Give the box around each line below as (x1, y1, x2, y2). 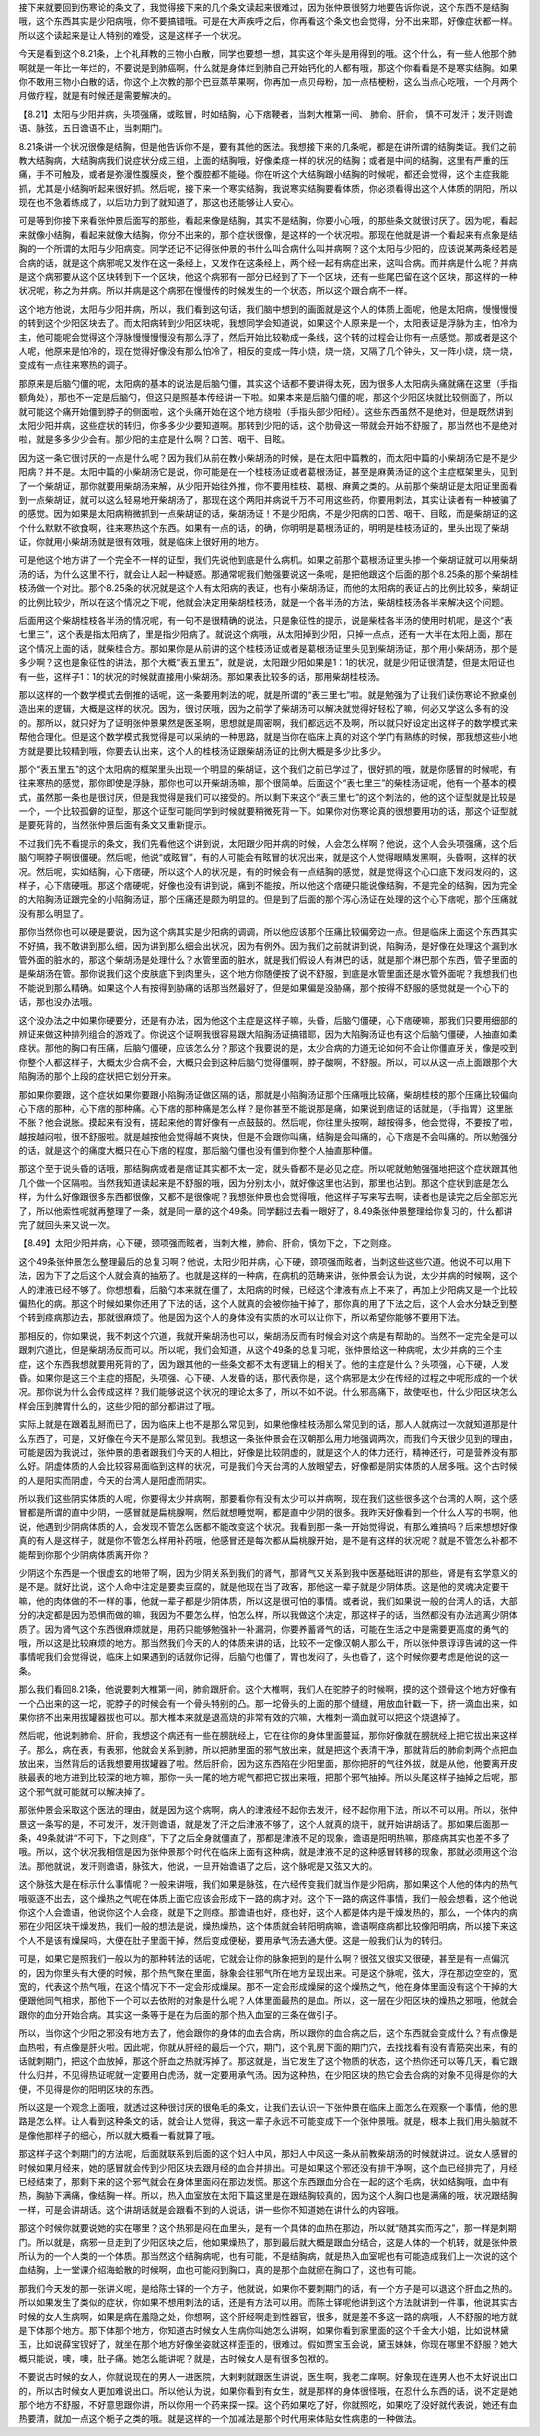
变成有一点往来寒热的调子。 (18, 359, 133, 371)
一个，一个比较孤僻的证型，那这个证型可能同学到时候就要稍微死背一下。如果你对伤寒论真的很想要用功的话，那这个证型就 (18, 805, 518, 817)
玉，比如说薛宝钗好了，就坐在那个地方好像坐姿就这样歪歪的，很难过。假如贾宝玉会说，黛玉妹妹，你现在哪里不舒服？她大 (18, 2338, 518, 2350)
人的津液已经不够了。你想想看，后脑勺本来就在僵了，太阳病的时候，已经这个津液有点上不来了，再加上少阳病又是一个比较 (18, 1283, 518, 1295)
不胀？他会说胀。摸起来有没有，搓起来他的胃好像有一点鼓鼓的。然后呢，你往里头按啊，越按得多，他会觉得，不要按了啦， (18, 1116, 518, 1129)
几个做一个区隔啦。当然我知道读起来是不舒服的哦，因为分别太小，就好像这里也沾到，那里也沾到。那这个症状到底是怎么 (18, 1176, 509, 1189)
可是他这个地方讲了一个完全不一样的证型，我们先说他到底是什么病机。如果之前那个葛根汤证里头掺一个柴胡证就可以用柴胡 (18, 554, 518, 566)
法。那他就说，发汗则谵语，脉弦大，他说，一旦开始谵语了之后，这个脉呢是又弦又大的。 (18, 1860, 378, 1872)
